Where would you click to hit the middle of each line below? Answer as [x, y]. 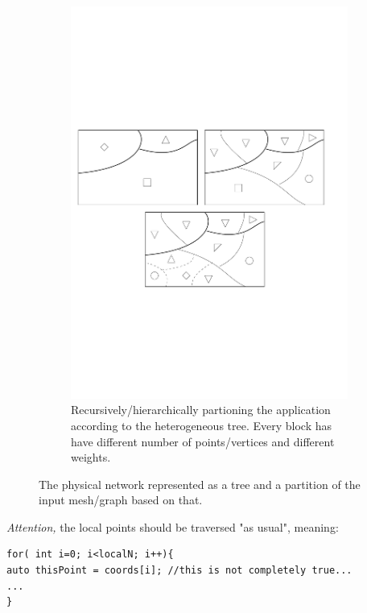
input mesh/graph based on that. [121, 500]
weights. [91, 457]
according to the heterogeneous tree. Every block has [202, 425]
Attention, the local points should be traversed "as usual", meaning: [173, 526]
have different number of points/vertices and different [203, 441]
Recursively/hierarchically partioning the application [201, 410]
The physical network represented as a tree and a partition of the [200, 484]
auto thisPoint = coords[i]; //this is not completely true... [179, 571]
